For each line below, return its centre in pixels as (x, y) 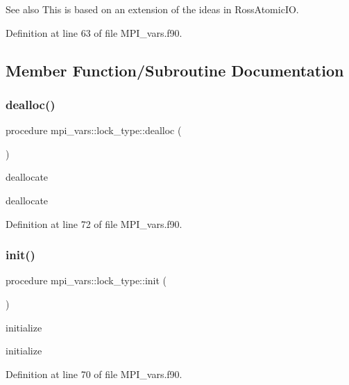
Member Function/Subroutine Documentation (175, 70)
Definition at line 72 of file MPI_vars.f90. (94, 223)
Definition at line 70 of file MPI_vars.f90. (94, 374)
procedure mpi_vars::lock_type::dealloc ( (94, 130)
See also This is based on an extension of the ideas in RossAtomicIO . (152, 9)
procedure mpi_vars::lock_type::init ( (86, 280)
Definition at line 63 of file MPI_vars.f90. (94, 32)
